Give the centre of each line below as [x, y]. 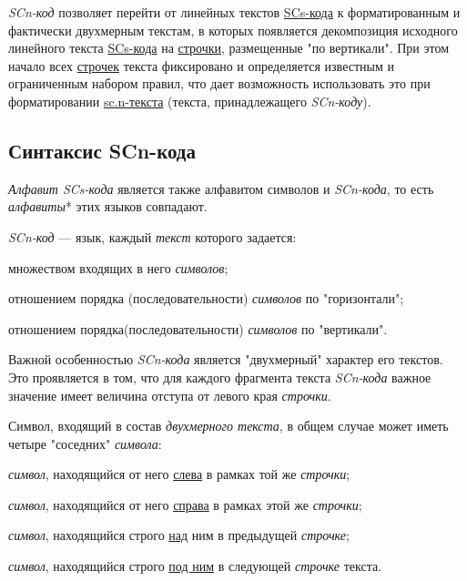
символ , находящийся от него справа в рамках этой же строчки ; [185, 504]
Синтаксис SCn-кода [102, 150]
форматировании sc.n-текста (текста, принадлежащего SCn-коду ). [190, 101]
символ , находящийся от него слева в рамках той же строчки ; [179, 474]
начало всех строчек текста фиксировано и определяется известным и [201, 65]
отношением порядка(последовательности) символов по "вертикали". [198, 328]
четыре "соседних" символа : [85, 443]
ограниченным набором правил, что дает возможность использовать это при [219, 83]
